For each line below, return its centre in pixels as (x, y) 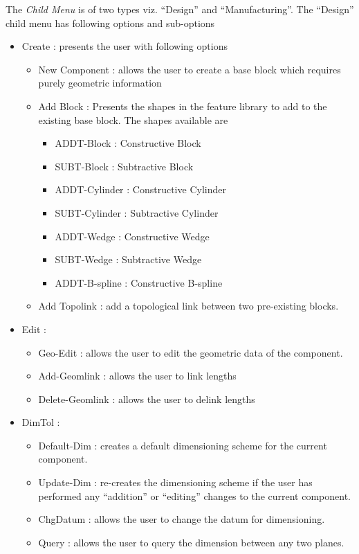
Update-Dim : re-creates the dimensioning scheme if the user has (175, 482)
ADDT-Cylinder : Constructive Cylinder (140, 189)
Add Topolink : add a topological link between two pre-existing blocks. (188, 306)
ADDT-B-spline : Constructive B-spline (139, 282)
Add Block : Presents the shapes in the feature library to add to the (183, 106)
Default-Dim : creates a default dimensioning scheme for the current (183, 445)
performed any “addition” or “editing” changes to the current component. (194, 495)
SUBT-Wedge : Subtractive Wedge (128, 259)
